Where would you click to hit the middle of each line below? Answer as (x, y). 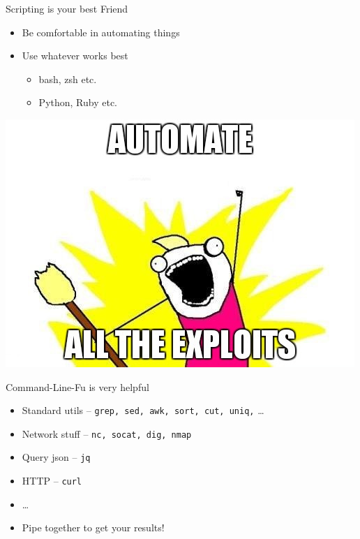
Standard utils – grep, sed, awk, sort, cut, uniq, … (143, 410)
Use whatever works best (75, 56)
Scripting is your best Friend (67, 8)
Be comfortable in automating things (101, 32)
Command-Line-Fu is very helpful (77, 386)
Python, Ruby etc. (78, 102)
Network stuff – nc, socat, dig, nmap (107, 433)
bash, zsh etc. (68, 79)
